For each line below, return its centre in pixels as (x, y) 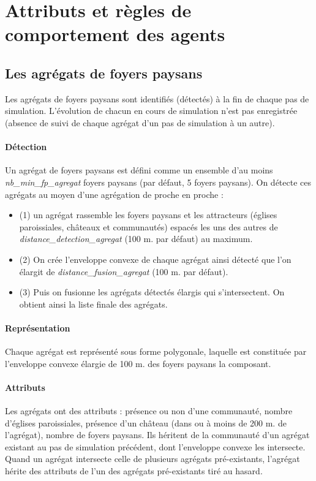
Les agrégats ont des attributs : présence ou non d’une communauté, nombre (149, 411)
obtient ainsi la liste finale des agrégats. (93, 304)
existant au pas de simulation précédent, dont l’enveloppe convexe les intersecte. (155, 446)
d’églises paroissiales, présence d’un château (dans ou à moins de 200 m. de (146, 422)
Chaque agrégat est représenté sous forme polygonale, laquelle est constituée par (156, 351)
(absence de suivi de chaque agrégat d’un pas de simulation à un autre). (140, 122)
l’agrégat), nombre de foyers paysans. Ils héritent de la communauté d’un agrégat (157, 435)
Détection (26, 147)
